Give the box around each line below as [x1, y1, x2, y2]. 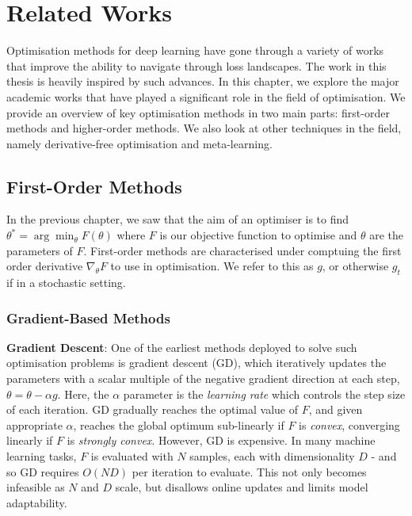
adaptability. [6, 494, 67, 510]
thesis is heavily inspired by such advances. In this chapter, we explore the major [6, 73, 399, 90]
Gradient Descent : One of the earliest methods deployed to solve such [6, 338, 357, 355]
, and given [308, 401, 363, 418]
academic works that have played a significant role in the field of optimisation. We [6, 88, 406, 105]
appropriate [6, 416, 63, 433]
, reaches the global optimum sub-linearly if [73, 416, 284, 433]
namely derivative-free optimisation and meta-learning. [6, 135, 273, 151]
